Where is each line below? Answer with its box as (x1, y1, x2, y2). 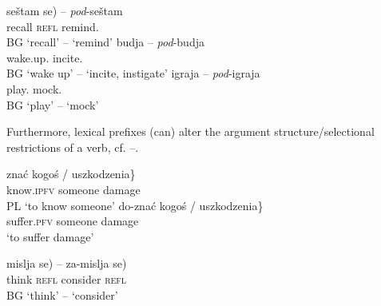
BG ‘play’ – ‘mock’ (6, 96, 99, 113)
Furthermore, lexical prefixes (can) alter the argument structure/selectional (6, 123, 375, 140)
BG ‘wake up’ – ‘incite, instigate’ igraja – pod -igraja (6, 65, 260, 81)
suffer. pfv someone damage (6, 213, 139, 229)
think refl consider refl (6, 270, 127, 287)
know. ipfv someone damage (6, 181, 141, 197)
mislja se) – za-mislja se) (6, 255, 127, 272)
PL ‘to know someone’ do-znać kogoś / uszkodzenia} (6, 197, 264, 213)
